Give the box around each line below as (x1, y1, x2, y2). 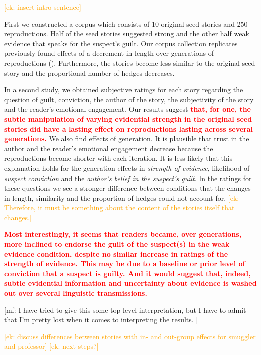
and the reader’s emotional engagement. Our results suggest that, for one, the (4, 104, 251, 114)
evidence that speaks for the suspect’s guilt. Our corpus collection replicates (4, 38, 238, 48)
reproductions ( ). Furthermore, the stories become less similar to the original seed (4, 57, 255, 68)
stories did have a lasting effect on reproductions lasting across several (4, 123, 253, 134)
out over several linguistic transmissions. (4, 288, 147, 298)
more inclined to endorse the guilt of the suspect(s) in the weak (4, 239, 230, 249)
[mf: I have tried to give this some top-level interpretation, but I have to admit (4, 304, 246, 315)
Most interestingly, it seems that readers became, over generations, (4, 229, 242, 239)
